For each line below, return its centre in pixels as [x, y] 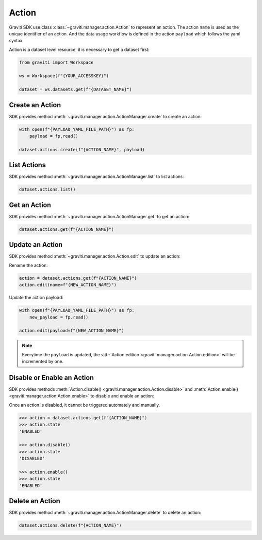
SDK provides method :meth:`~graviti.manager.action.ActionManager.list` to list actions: [97, 176]
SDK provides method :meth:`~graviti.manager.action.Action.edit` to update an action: [95, 256]
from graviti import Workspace [57, 62]
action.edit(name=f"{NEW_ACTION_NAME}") [68, 285]
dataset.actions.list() [48, 190]
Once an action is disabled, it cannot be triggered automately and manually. [84, 405]
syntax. [16, 41]
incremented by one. [43, 362]
